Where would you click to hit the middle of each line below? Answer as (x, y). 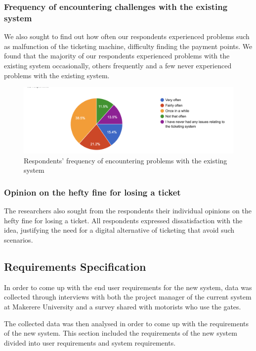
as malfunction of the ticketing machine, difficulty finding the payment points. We (128, 46)
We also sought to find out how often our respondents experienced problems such (127, 36)
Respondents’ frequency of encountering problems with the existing (126, 160)
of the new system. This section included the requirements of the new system (121, 333)
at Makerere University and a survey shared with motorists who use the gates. (123, 307)
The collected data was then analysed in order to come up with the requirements (127, 323)
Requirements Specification (75, 267)
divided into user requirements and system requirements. (90, 342)
